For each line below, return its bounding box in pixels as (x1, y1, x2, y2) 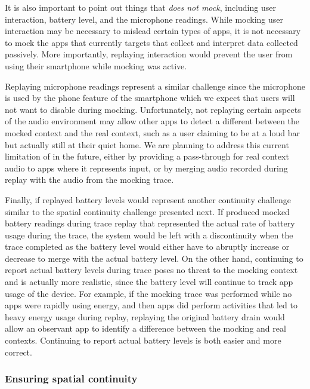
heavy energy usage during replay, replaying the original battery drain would (5, 310, 285, 323)
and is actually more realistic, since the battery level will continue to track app (5, 275, 293, 288)
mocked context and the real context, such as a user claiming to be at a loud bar (5, 126, 300, 139)
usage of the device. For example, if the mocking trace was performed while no (5, 287, 292, 299)
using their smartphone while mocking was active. (5, 59, 187, 72)
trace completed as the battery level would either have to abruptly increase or (5, 240, 290, 253)
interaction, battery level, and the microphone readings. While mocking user (5, 13, 284, 25)
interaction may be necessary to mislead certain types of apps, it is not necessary (5, 24, 301, 37)
